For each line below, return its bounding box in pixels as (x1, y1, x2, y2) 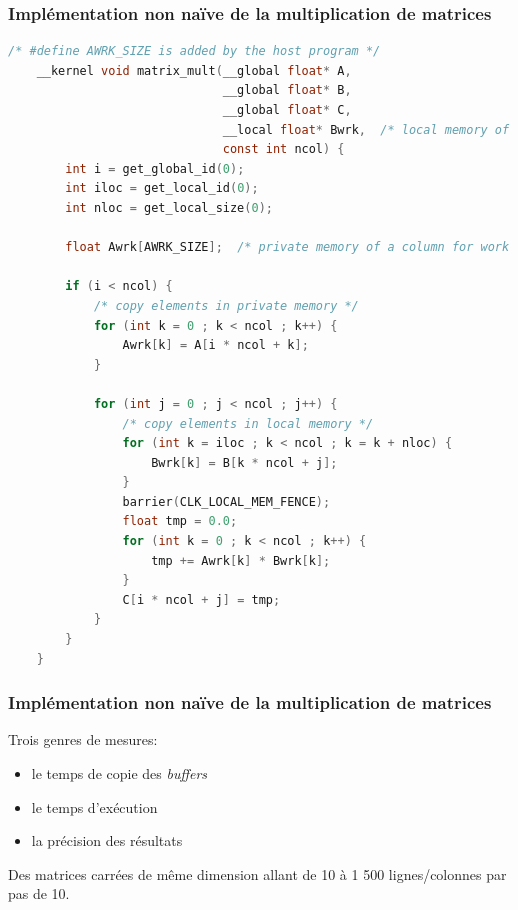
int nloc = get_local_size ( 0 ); (65, 200, 273, 215)
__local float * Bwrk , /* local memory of (222, 122, 510, 137)
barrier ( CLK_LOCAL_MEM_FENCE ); (122, 494, 331, 509)
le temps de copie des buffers (31, 763, 208, 784)
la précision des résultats (31, 830, 183, 851)
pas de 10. (8, 883, 70, 904)
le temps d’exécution (31, 796, 158, 817)
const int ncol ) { (222, 142, 345, 157)
